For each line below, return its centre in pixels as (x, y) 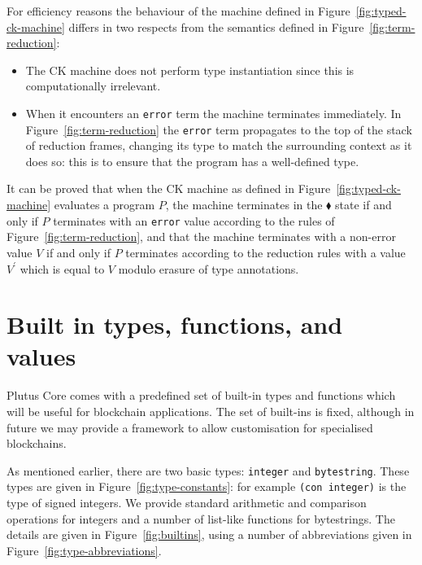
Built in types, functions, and (175, 324)
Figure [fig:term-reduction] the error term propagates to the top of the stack (219, 129)
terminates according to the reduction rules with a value (265, 252)
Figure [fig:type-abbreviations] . (84, 550)
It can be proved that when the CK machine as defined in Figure (169, 188)
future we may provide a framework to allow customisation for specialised (190, 427)
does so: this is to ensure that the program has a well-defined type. (192, 161)
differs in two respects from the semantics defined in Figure (216, 26)
